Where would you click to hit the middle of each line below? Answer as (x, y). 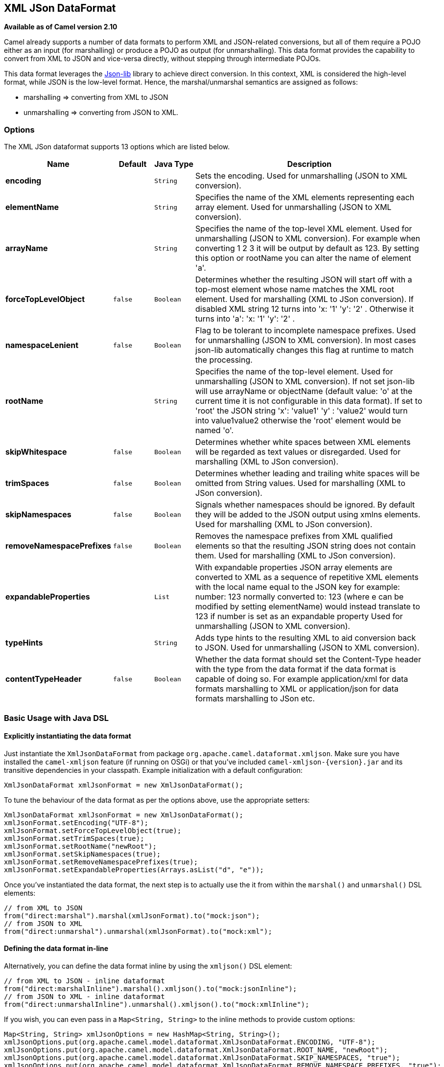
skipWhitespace (36, 452)
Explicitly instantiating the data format (68, 736)
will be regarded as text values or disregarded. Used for (298, 452)
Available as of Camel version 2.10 (61, 27)
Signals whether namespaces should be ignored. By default (305, 505)
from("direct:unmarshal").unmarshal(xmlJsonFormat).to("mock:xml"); (138, 931)
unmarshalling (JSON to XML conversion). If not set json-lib (305, 382)
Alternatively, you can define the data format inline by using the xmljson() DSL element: (148, 966)
